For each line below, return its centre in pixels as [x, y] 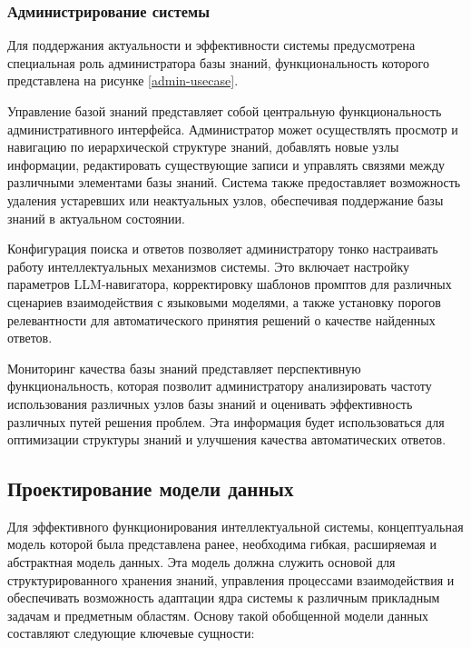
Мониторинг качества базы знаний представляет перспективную [184, 368]
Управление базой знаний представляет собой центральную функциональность [225, 111]
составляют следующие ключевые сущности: [131, 633]
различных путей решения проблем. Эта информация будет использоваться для [226, 421]
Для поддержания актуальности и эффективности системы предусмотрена [211, 45]
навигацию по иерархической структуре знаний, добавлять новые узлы [203, 147]
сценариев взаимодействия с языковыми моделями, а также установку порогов [224, 301]
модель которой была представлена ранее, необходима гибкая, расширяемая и [222, 544]
